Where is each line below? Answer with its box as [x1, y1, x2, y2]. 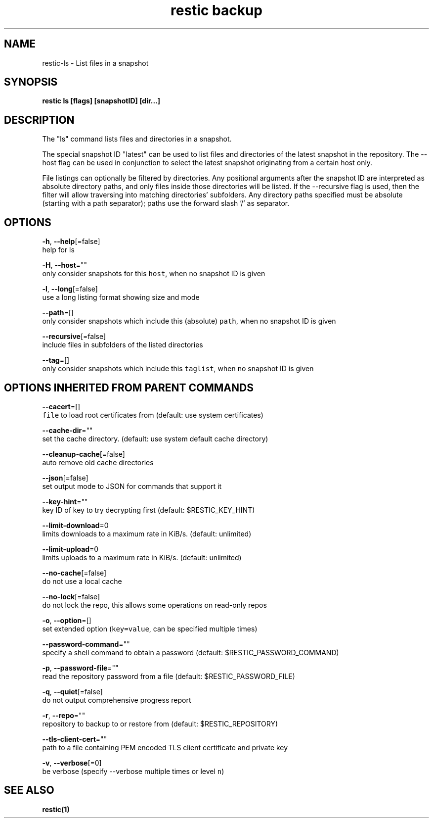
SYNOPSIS [4, 76, 58, 89]
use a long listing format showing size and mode [42, 293, 200, 302]
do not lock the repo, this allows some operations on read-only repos [42, 600, 267, 609]
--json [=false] [42, 473, 88, 482]
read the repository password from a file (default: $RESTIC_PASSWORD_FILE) [42, 672, 295, 680]
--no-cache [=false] [42, 568, 107, 577]
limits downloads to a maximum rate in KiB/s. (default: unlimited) [42, 529, 252, 538]
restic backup [170, 2, 262, 19]
